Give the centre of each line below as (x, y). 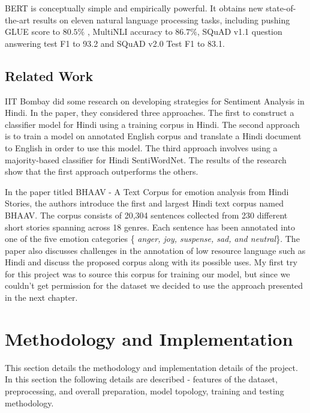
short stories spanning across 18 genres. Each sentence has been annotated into (150, 227)
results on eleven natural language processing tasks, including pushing (161, 20)
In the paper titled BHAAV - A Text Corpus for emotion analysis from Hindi (147, 191)
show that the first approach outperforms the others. (102, 171)
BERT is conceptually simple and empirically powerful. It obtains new (134, 8)
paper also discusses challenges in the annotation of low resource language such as (155, 250)
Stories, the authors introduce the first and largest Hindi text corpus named (144, 203)
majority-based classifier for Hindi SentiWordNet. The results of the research (146, 159)
